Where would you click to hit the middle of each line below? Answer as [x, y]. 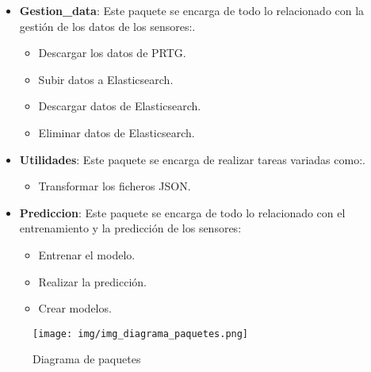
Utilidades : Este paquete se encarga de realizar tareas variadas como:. [192, 159]
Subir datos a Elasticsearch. [106, 79]
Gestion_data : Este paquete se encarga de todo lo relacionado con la [192, 10]
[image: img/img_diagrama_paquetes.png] [141, 334]
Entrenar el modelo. [87, 254]
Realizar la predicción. [92, 281]
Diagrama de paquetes [87, 359]
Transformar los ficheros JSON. [115, 186]
